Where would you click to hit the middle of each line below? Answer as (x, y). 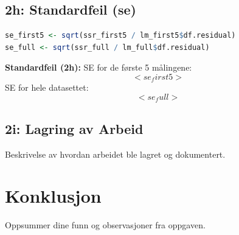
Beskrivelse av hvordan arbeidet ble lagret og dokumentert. (115, 154)
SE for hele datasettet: (47, 87)
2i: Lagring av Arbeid (74, 128)
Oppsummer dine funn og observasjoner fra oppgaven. (105, 225)
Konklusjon (53, 196)
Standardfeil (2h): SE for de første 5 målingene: (99, 67)
